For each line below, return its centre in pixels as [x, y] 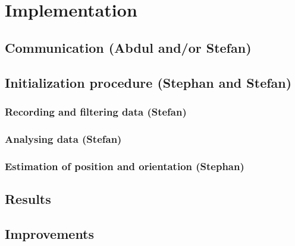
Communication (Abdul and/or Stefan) [128, 47]
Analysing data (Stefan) [63, 138]
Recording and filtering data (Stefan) [96, 111]
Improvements [50, 233]
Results [28, 198]
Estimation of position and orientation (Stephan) [125, 166]
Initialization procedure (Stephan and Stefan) [148, 82]
